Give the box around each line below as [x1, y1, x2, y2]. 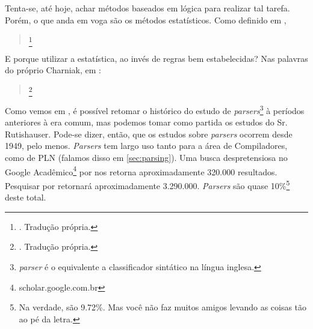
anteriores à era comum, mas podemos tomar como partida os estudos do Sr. [5, 116, 288, 128]
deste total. [5, 191, 46, 204]
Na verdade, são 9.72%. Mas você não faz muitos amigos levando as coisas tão [19, 301, 307, 313]
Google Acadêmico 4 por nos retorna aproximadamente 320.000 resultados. [5, 163, 277, 178]
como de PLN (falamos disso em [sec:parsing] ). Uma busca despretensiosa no [5, 151, 288, 164]
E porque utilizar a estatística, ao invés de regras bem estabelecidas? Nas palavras [5, 52, 308, 64]
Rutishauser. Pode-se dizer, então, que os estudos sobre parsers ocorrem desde [5, 127, 293, 140]
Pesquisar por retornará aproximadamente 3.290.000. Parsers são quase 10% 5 [5, 177, 290, 192]
